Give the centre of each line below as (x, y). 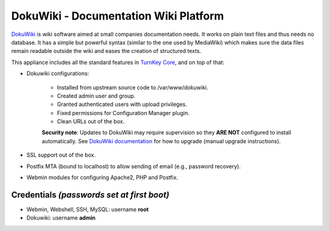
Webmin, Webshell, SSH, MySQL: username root (88, 209)
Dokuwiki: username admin (61, 218)
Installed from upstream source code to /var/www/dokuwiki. (133, 87)
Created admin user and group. (96, 96)
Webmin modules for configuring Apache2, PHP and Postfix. (102, 177)
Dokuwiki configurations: (58, 74)
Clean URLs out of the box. (91, 121)
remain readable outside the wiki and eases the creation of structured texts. (106, 51)
